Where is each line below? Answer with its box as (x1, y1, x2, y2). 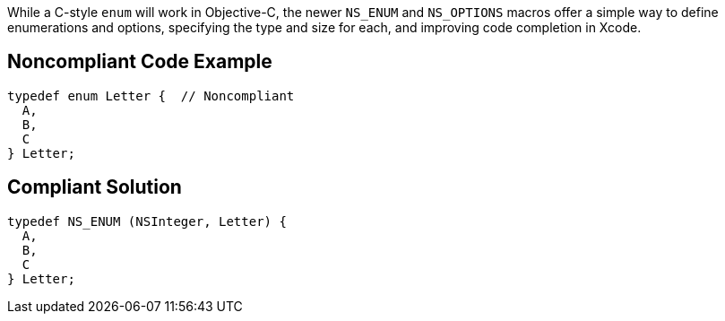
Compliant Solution (7, 176, 182, 199)
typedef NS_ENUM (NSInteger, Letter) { (7, 213, 287, 229)
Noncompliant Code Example (7, 50, 272, 74)
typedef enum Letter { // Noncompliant (7, 88, 295, 103)
